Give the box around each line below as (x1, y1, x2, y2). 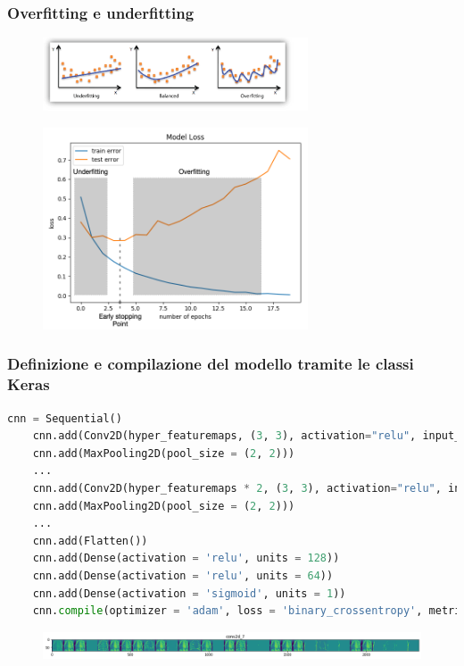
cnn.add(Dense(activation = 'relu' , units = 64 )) (32, 570, 334, 582)
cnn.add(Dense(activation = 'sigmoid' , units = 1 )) (32, 587, 346, 600)
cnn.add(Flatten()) (32, 534, 148, 547)
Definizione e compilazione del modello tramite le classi (7, 353, 414, 375)
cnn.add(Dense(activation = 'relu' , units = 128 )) (32, 552, 340, 565)
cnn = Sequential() (7, 412, 122, 425)
